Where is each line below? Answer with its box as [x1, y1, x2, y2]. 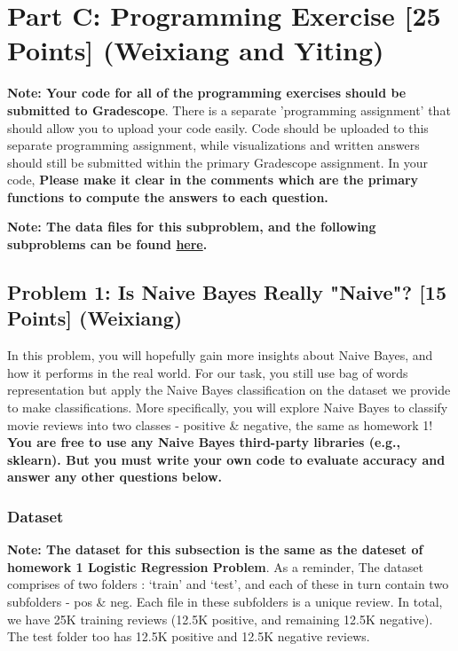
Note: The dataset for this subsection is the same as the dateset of [7, 540, 423, 559]
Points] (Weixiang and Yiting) [7, 32, 384, 68]
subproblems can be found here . [7, 235, 208, 254]
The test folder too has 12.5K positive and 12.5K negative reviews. [7, 627, 370, 646]
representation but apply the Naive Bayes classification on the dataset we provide [7, 380, 451, 399]
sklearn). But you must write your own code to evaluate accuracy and [7, 450, 446, 468]
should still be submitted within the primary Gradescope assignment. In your [7, 153, 429, 171]
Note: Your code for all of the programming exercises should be [7, 83, 407, 102]
